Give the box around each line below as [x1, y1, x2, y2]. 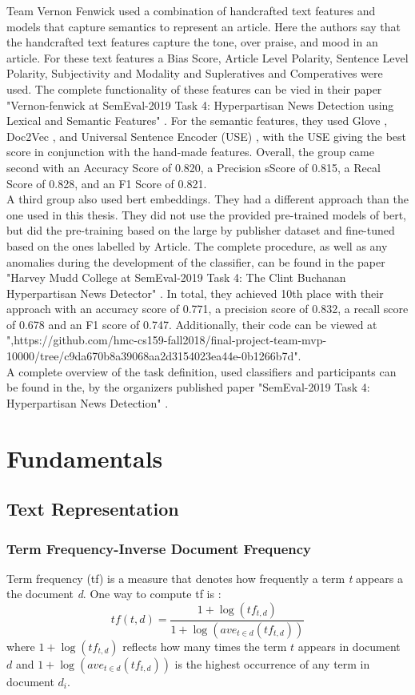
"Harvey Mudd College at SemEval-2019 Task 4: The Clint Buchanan [6, 269, 346, 286]
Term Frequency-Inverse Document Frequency [6, 538, 312, 558]
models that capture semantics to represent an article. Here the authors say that [6, 18, 401, 34]
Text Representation [6, 496, 179, 521]
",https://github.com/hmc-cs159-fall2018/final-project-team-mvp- [6, 331, 327, 348]
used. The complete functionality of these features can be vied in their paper [6, 80, 382, 97]
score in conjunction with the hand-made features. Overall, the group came [6, 143, 374, 160]
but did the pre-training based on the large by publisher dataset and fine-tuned [6, 222, 395, 239]
